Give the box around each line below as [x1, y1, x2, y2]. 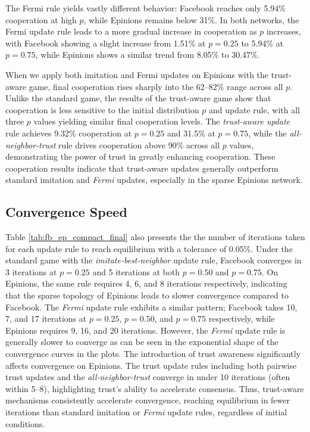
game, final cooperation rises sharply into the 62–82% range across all [29, 80, 283, 92]
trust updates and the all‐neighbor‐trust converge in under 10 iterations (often [5, 371, 290, 383]
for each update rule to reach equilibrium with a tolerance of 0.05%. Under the [5, 242, 293, 254]
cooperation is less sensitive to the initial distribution [5, 103, 199, 116]
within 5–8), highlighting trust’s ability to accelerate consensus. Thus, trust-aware [5, 382, 304, 394]
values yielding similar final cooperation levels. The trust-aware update [33, 115, 290, 128]
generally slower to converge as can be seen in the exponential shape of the [5, 335, 278, 348]
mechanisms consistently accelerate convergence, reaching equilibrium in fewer [5, 394, 290, 406]
